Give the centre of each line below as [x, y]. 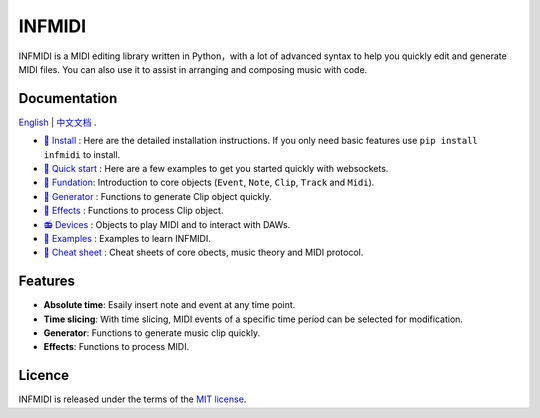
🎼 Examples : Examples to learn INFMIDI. [127, 238]
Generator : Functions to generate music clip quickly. [151, 333]
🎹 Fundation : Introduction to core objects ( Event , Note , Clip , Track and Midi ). [209, 182]
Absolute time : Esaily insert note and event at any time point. [169, 305]
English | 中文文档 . [57, 122]
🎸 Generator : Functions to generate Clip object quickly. [157, 196]
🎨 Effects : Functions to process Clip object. [133, 211]
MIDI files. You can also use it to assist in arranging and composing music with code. [193, 69]
